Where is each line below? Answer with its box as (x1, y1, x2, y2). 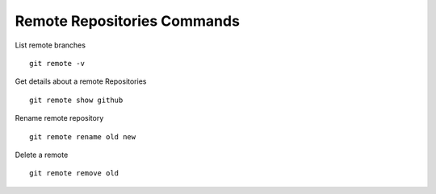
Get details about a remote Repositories (15, 76, 147, 86)
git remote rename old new (29, 132, 136, 141)
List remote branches (15, 40, 86, 50)
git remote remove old (29, 169, 119, 178)
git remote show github (29, 95, 124, 105)
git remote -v (29, 59, 85, 68)
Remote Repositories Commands (15, 12, 240, 30)
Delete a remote (15, 150, 69, 159)
